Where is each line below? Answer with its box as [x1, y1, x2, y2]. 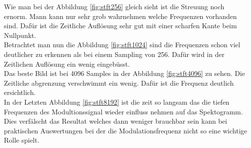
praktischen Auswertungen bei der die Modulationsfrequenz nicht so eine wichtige [4, 125, 248, 135]
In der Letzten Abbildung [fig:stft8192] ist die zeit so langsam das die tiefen [4, 96, 230, 107]
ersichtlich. [4, 87, 36, 97]
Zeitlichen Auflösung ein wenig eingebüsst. [4, 58, 130, 69]
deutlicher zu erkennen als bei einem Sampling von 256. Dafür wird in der [4, 49, 225, 59]
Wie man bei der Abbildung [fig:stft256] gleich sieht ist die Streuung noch [4, 1, 225, 11]
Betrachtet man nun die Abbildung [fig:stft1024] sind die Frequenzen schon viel [4, 39, 240, 50]
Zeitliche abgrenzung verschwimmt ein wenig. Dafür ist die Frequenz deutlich [4, 77, 234, 88]
